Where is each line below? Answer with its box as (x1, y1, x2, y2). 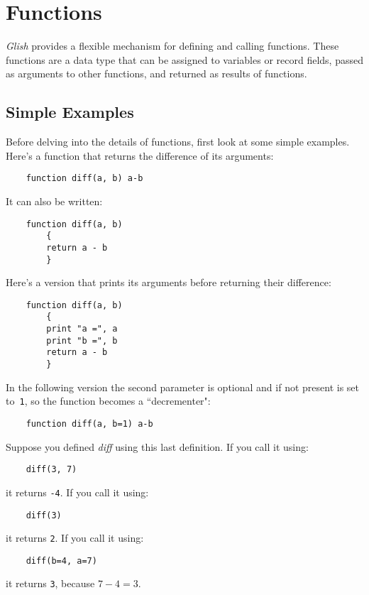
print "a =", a (46, 324, 118, 334)
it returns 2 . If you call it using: (6, 530, 144, 545)
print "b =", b (46, 335, 118, 346)
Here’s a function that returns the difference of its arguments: (6, 148, 274, 163)
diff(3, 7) (26, 464, 77, 475)
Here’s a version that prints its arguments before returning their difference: (6, 275, 331, 290)
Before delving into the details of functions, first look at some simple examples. (6, 134, 350, 149)
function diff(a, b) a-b (26, 173, 143, 184)
